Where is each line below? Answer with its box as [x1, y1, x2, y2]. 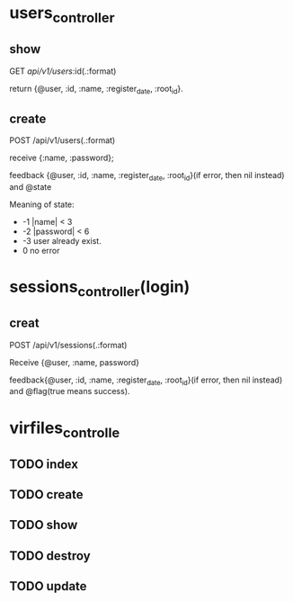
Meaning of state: [9, 199, 75, 210]
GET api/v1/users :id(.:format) [9, 66, 117, 76]
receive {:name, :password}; [9, 152, 114, 164]
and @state [9, 182, 52, 192]
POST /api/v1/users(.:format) [9, 135, 116, 146]
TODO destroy [9, 548, 92, 563]
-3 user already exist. [22, 236, 102, 246]
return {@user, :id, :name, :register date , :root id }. [9, 83, 184, 96]
